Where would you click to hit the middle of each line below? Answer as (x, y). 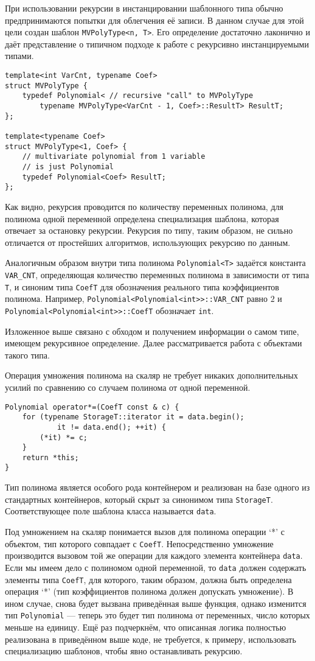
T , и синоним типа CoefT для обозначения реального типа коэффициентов (142, 286)
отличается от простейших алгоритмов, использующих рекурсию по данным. (148, 242)
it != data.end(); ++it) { (111, 427)
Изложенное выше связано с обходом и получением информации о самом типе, (152, 331)
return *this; (50, 457)
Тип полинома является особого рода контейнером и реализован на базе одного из (157, 487)
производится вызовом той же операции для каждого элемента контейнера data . (154, 555)
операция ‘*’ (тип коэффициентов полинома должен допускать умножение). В (149, 591)
